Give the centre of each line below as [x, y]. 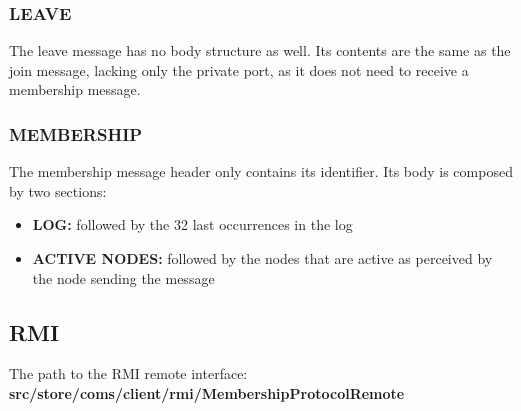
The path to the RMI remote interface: [128, 373]
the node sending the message [123, 277]
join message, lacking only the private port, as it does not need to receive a [239, 69]
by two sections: [58, 190]
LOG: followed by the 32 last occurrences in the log [192, 224]
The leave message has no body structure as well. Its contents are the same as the [260, 50]
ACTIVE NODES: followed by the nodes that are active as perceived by [262, 258]
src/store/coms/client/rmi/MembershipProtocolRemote [207, 392]
